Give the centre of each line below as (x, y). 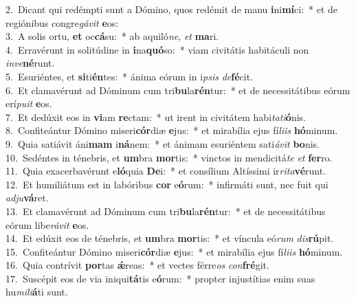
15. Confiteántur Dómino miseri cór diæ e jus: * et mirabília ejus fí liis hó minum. (174, 251)
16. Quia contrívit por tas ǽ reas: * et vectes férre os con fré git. (137, 265)
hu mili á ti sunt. (37, 292)
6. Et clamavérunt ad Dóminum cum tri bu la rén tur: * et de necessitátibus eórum (178, 90)
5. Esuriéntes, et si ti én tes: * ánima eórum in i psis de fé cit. (130, 76)
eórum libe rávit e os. (47, 224)
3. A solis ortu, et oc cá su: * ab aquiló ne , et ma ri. (112, 36)
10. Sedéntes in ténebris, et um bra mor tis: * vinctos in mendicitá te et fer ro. (169, 157)
